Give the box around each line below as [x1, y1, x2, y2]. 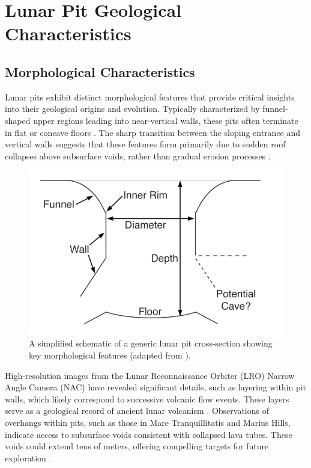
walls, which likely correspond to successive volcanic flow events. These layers [5, 392, 289, 405]
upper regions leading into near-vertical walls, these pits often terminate [33, 114, 298, 126]
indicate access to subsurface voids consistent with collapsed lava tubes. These [5, 428, 292, 440]
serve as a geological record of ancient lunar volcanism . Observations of [5, 404, 270, 417]
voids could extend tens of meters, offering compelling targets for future [5, 440, 269, 452]
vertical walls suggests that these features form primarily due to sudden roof [5, 138, 286, 150]
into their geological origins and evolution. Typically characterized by [5, 102, 260, 115]
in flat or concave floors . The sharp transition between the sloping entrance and [5, 126, 301, 138]
